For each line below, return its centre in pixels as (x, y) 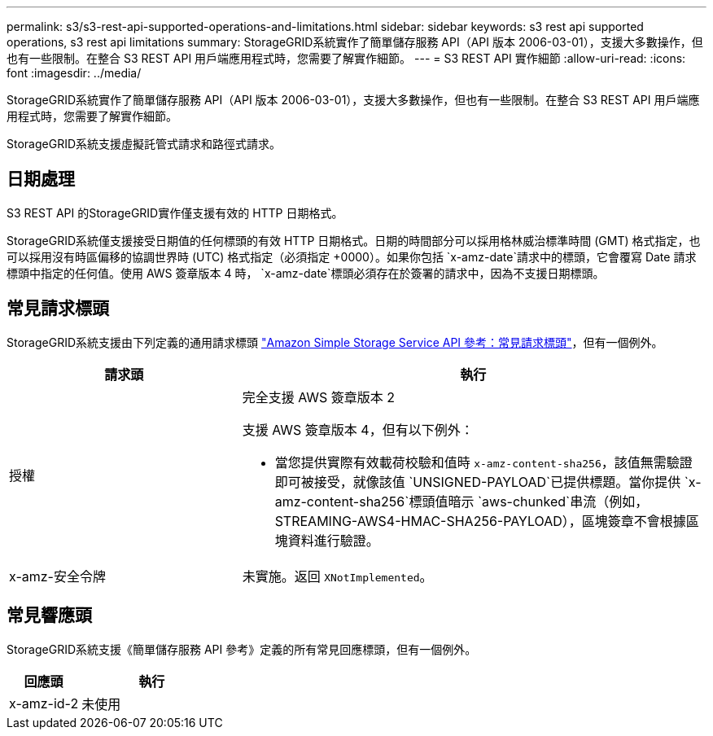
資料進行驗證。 (333, 540)
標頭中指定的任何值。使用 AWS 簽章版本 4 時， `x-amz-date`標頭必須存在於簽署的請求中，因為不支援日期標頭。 (306, 273)
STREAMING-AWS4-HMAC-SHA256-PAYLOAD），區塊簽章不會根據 (480, 521)
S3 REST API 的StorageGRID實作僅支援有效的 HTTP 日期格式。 (175, 212)
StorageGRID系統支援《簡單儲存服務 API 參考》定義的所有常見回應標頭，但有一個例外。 (242, 649)
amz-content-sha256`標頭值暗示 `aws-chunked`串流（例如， (461, 501)
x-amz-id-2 (44, 703)
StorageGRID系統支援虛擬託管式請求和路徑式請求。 (144, 144)
